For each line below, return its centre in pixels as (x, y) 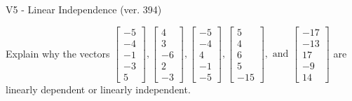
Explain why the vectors (58, 53)
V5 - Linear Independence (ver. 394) (84, 9)
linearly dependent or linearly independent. (98, 89)
